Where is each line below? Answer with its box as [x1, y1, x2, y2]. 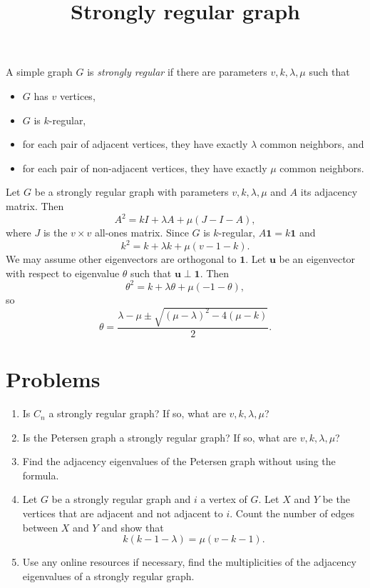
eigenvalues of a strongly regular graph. [22, 568, 195, 583]
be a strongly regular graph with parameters [34, 184, 229, 199]
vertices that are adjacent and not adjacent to [22, 506, 223, 521]
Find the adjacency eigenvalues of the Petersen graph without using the [22, 454, 336, 469]
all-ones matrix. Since [94, 225, 189, 240]
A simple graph [6, 64, 73, 79]
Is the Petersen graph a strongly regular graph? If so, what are [22, 429, 297, 444]
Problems [6, 364, 101, 394]
